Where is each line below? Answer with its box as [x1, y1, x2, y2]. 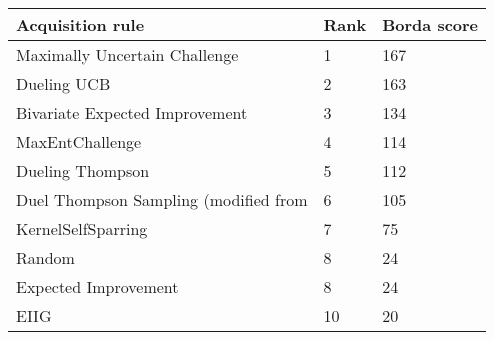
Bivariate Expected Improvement [16, 101, 248, 124]
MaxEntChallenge [16, 130, 142, 153]
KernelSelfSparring [16, 217, 148, 240]
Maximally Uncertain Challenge [16, 43, 239, 66]
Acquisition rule [16, 13, 145, 36]
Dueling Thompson [16, 159, 150, 182]
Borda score [382, 13, 479, 36]
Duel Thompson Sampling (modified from [16, 188, 308, 211]
